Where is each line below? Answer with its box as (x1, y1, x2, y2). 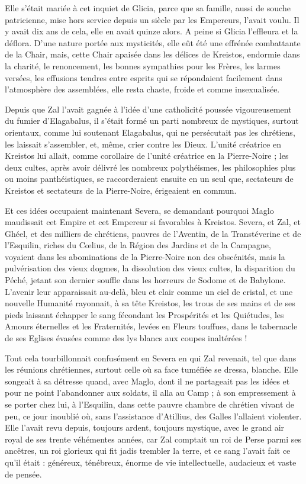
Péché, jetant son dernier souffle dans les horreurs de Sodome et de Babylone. (5, 274, 286, 286)
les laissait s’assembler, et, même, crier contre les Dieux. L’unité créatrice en (5, 137, 281, 150)
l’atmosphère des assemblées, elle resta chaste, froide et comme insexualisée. (5, 83, 280, 95)
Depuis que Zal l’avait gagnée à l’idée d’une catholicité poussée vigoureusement (5, 102, 292, 115)
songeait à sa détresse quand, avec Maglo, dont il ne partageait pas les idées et (5, 374, 290, 387)
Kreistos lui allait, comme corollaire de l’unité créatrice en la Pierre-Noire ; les (5, 149, 289, 162)
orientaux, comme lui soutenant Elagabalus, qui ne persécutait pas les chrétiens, (5, 126, 295, 138)
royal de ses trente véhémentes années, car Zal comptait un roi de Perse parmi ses (5, 432, 301, 445)
